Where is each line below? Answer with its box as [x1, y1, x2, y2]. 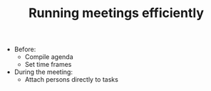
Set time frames [24, 60, 72, 69]
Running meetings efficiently [28, 5, 205, 21]
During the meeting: [14, 68, 73, 76]
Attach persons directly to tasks [24, 75, 119, 84]
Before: [14, 45, 36, 54]
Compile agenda [24, 53, 73, 61]
